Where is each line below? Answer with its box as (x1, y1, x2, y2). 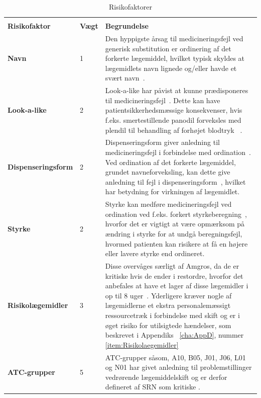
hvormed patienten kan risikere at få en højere (105, 238, 248, 249)
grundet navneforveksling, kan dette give (105, 167, 230, 177)
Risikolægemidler (8, 300, 68, 310)
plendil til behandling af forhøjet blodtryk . (105, 124, 242, 135)
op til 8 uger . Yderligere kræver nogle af (105, 290, 232, 300)
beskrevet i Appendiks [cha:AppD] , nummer (105, 330, 244, 340)
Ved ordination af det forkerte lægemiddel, (105, 156, 236, 167)
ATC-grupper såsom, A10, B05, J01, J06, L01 (105, 352, 246, 362)
